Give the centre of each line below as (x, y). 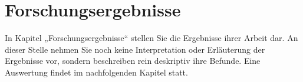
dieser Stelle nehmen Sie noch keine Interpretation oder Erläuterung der (135, 49)
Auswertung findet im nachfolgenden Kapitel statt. (96, 72)
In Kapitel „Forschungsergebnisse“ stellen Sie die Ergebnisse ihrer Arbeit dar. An (151, 38)
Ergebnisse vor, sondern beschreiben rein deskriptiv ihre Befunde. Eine (133, 61)
